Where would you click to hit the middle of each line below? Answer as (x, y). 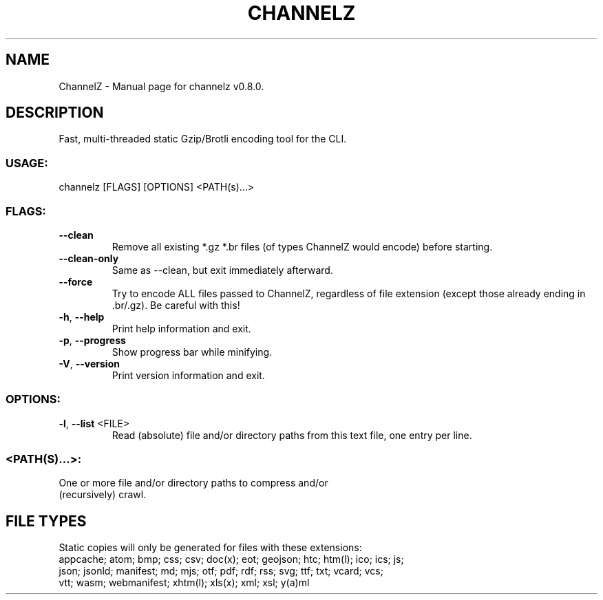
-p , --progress (92, 340)
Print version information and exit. (188, 375)
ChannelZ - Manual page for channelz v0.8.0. (161, 86)
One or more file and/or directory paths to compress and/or (193, 483)
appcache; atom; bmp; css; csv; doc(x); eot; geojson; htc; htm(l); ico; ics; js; (231, 559)
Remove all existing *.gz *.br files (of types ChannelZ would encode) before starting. (302, 246)
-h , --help (82, 317)
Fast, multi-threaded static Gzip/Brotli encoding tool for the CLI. (203, 139)
